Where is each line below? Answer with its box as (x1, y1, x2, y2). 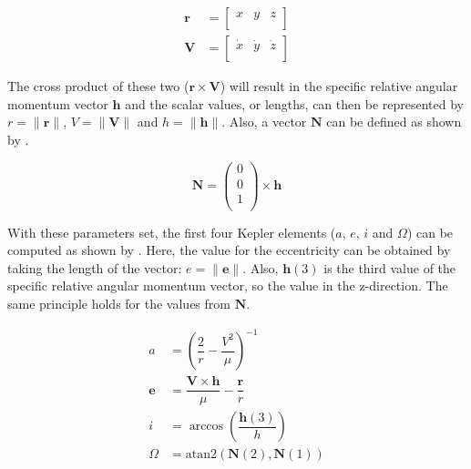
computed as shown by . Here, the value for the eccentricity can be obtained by (7, 240, 451, 260)
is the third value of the (323, 258, 456, 277)
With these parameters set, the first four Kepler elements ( (7, 222, 336, 241)
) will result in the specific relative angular (220, 76, 458, 96)
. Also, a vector (221, 112, 307, 131)
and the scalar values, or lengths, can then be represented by (125, 94, 464, 113)
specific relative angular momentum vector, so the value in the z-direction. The (7, 276, 448, 295)
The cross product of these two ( (7, 76, 189, 96)
